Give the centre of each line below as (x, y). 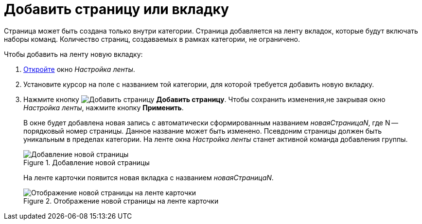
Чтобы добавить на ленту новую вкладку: (73, 54)
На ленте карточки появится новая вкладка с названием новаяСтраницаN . (149, 177)
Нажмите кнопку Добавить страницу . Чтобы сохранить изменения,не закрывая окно (204, 99)
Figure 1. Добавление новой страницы (87, 162)
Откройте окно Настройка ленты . (79, 69)
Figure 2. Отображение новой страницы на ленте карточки (121, 201)
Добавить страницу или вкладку (116, 9)
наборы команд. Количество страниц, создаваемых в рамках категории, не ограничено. (152, 39)
